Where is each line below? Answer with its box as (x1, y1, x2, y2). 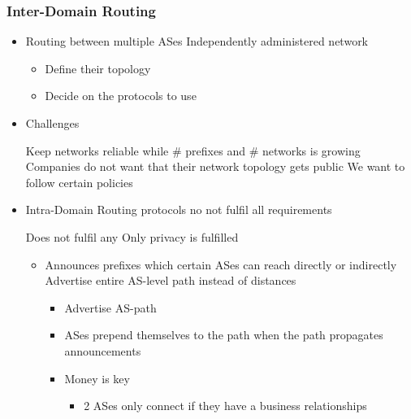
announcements (64, 342, 141, 359)
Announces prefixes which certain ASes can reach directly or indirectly (45, 255, 397, 273)
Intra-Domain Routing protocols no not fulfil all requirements (25, 201, 332, 218)
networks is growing (262, 142, 361, 159)
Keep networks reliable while (25, 142, 169, 159)
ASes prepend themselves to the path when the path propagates (64, 326, 383, 343)
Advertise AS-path (64, 299, 157, 316)
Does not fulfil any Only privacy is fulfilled (25, 228, 239, 245)
